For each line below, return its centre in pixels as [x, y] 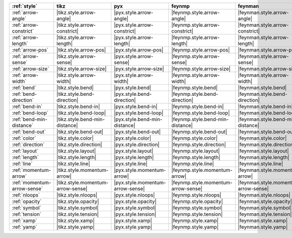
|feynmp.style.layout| [195, 151]
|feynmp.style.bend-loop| [201, 113]
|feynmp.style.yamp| [195, 227]
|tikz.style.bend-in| [78, 106]
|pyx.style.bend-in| [136, 106]
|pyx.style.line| [131, 164]
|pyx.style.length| [134, 157]
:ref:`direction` [28, 145]
